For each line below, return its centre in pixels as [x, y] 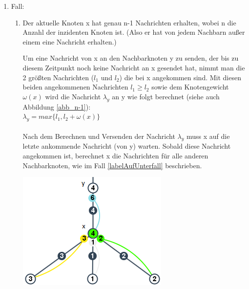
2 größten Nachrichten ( [58, 77]
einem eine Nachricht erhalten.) [70, 41]
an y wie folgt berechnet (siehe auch [166, 96]
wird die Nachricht [73, 96]
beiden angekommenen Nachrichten [75, 87]
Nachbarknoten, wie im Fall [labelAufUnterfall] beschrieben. [112, 165]
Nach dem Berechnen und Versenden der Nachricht [99, 136]
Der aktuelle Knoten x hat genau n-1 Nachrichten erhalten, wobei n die [129, 22]
